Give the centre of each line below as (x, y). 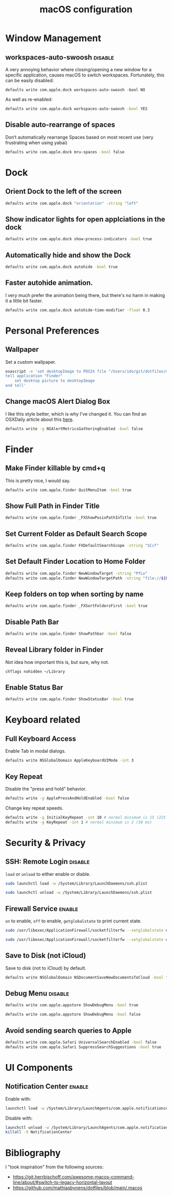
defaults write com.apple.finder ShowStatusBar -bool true (70, 699)
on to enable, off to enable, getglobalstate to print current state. (73, 921)
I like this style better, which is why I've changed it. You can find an (76, 414)
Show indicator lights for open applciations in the (85, 219)
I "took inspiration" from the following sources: (55, 1167)
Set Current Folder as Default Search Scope (76, 534)
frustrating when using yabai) (36, 143)
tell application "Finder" (34, 376)
